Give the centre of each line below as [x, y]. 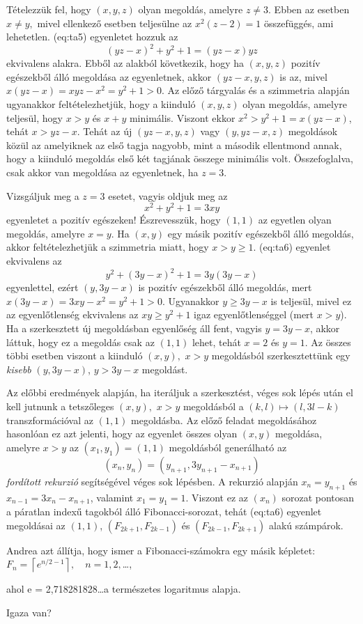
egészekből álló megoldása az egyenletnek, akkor [109, 76]
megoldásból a [213, 406]
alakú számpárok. [306, 525]
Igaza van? [29, 613]
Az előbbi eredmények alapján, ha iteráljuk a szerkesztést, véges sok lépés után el [180, 392]
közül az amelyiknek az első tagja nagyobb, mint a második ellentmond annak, [174, 145]
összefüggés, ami [299, 23]
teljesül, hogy [34, 117]
